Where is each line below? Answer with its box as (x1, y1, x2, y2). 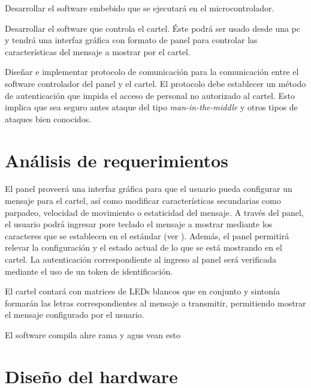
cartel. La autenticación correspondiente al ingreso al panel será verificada (5, 253, 276, 266)
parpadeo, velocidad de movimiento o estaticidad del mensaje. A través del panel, (5, 206, 304, 218)
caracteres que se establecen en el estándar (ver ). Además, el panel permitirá (5, 229, 289, 242)
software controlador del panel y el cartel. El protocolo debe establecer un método (5, 77, 306, 89)
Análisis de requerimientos (5, 148, 228, 172)
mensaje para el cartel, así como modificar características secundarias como (5, 194, 281, 207)
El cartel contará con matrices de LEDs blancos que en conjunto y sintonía (5, 285, 280, 297)
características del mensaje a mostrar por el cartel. (5, 45, 191, 58)
